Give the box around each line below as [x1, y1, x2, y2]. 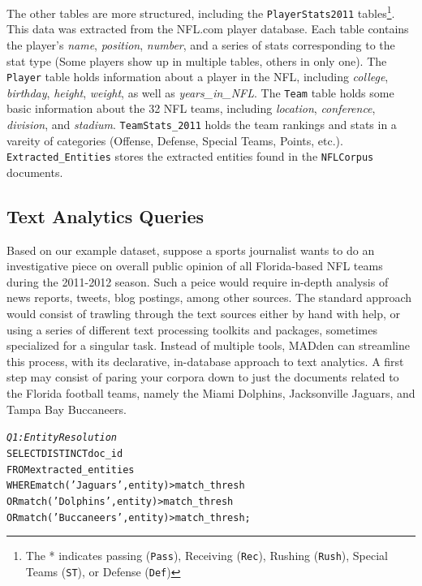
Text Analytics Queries [6, 203, 205, 228]
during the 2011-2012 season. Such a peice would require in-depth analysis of [6, 273, 389, 290]
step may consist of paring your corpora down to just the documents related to [6, 368, 399, 386]
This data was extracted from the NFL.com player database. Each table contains [6, 20, 409, 37]
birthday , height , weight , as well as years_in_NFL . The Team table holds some [6, 84, 394, 101]
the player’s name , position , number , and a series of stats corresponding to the [6, 36, 395, 53]
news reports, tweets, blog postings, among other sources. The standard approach [6, 289, 411, 306]
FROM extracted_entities [6, 463, 135, 476]
